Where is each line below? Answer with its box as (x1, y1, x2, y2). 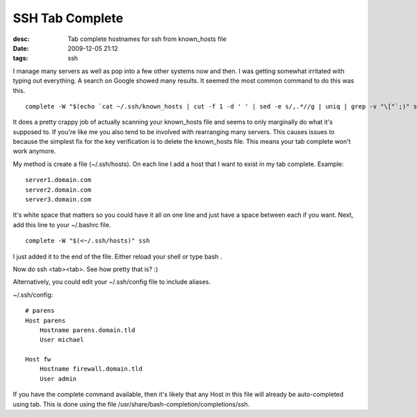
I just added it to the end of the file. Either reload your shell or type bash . (13, 252, 222, 261)
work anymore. (13, 147, 56, 156)
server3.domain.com (25, 195, 92, 204)
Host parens (25, 316, 66, 325)
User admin (39, 375, 77, 382)
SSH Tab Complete (13, 10, 124, 26)
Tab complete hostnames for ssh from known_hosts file (67, 35, 227, 43)
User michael (39, 336, 84, 344)
